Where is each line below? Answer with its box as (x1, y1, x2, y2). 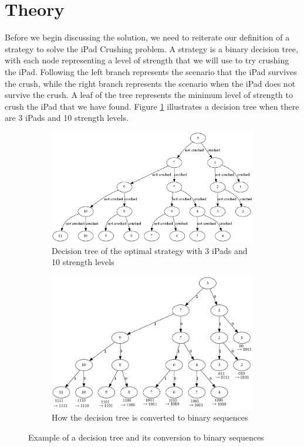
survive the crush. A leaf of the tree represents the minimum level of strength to (5, 89, 293, 101)
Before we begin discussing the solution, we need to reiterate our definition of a (5, 31, 290, 43)
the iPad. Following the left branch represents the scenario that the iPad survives (5, 65, 297, 77)
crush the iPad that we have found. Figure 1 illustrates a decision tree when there (5, 100, 299, 112)
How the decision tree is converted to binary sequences (52, 411, 248, 424)
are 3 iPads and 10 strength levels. (5, 111, 129, 124)
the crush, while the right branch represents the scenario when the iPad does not (5, 77, 296, 89)
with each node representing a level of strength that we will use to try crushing (5, 54, 289, 66)
